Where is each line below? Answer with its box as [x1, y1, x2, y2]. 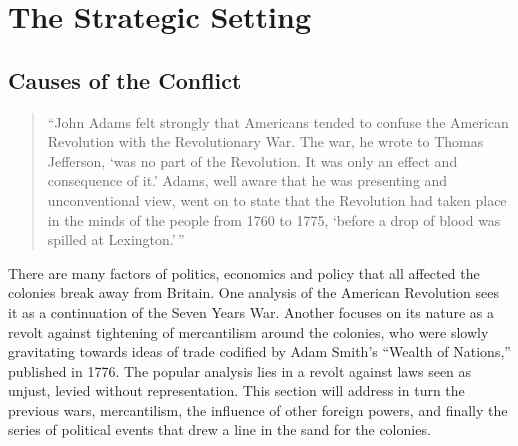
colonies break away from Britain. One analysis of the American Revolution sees [8, 282, 499, 303]
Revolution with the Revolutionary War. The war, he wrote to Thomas [47, 131, 484, 152]
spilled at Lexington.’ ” [47, 229, 185, 250]
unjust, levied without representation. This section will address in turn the [8, 380, 465, 401]
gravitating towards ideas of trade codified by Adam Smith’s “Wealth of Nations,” [8, 341, 511, 362]
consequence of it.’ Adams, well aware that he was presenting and [47, 170, 448, 191]
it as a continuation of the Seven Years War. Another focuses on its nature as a [8, 301, 494, 322]
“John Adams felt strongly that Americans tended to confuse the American [47, 111, 509, 132]
